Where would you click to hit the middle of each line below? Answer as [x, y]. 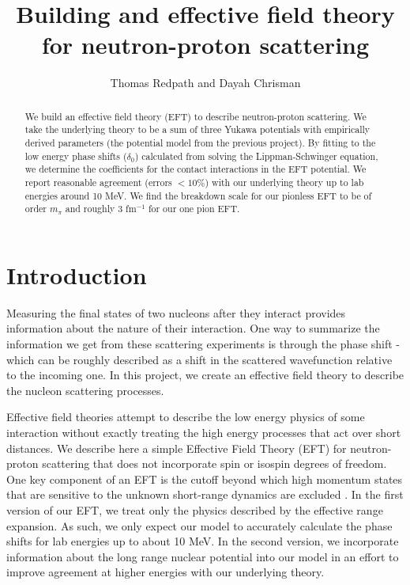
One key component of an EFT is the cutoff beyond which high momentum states [205, 479]
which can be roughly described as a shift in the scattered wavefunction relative [199, 359]
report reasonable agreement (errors [98, 182]
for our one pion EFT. [194, 209]
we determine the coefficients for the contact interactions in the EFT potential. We [196, 169]
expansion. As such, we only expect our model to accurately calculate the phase [199, 525]
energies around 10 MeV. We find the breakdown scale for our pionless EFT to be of [198, 195]
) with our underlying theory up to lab [284, 182]
